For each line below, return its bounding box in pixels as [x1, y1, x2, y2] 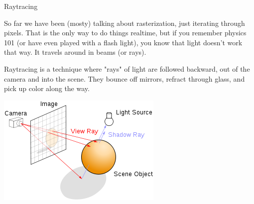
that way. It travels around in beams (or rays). [4, 47, 146, 57]
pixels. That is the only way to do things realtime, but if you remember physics [4, 27, 247, 38]
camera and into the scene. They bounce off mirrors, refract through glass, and [4, 73, 245, 84]
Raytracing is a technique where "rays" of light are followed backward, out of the [4, 63, 250, 74]
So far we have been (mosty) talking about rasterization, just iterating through [4, 17, 245, 28]
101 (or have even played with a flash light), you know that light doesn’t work [4, 37, 243, 47]
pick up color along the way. [4, 83, 90, 94]
